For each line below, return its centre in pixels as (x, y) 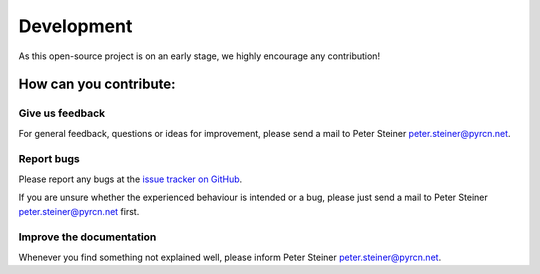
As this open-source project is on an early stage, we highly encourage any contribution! (199, 56)
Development (75, 26)
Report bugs (49, 159)
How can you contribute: (97, 84)
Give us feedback (62, 113)
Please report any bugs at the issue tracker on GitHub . (130, 179)
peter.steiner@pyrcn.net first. (79, 211)
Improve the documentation (87, 237)
